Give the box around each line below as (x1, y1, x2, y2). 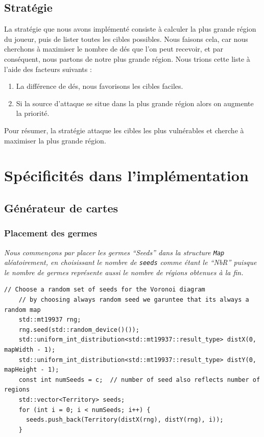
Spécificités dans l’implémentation (4, 165, 249, 186)
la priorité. (16, 108, 50, 118)
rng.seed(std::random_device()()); (18, 326, 139, 333)
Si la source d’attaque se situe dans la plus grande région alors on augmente (16, 98, 254, 108)
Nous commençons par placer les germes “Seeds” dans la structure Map (4, 247, 225, 257)
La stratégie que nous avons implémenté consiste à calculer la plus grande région (4, 23, 256, 34)
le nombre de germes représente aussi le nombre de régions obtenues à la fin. (4, 266, 244, 277)
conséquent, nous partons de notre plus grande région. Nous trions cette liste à (4, 53, 250, 64)
